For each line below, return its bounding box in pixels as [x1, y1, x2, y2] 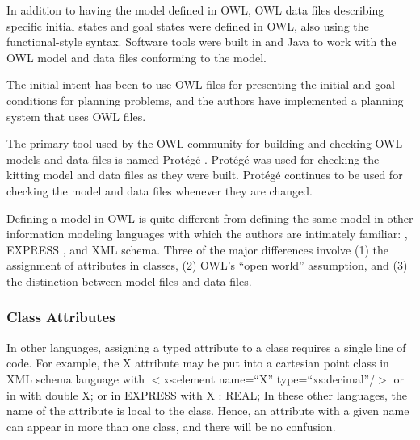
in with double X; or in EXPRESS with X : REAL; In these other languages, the [6, 386, 407, 403]
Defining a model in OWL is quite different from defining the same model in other [6, 209, 414, 226]
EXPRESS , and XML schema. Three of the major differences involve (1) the [6, 241, 388, 258]
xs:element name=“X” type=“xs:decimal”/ [163, 370, 376, 387]
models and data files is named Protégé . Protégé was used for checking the [6, 150, 380, 167]
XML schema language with [6, 370, 145, 387]
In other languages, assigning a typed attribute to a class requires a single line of [6, 338, 406, 355]
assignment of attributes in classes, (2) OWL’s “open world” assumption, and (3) [6, 257, 408, 274]
